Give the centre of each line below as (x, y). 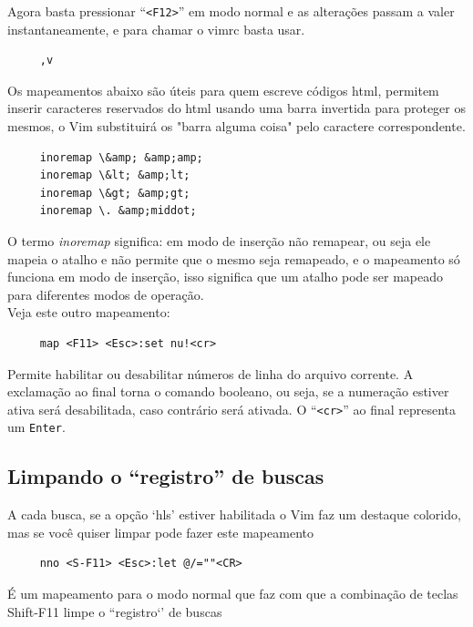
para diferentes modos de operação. (106, 294)
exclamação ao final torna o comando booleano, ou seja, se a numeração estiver (228, 391)
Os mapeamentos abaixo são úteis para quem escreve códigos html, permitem (223, 90)
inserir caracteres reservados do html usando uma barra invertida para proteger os (236, 108)
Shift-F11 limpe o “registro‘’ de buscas (115, 611)
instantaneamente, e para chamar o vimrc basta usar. (156, 29)
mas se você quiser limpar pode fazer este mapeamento (160, 532)
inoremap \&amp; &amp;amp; (121, 157)
